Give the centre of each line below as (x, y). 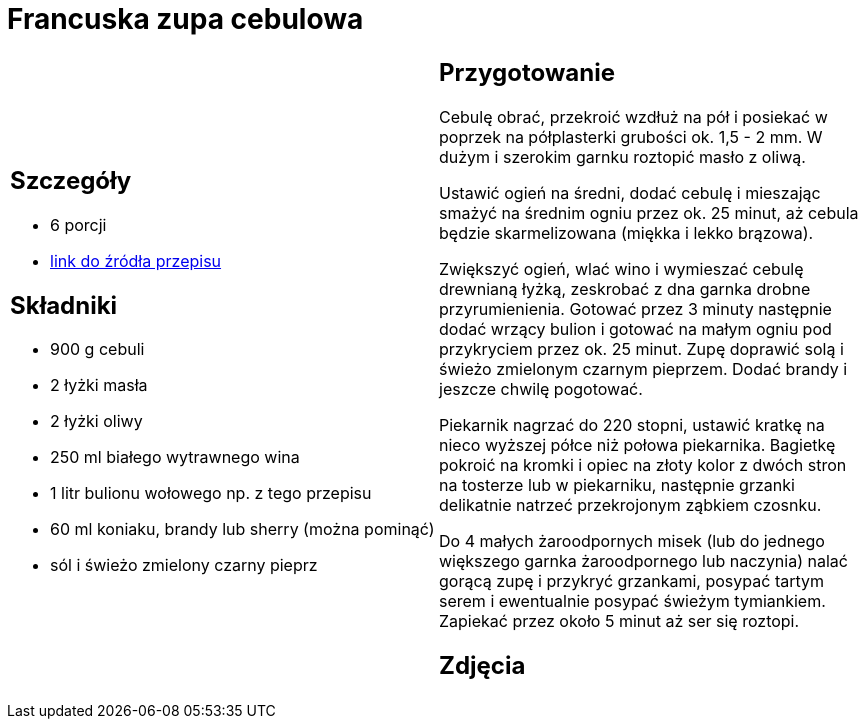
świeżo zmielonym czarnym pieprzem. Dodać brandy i (643, 368)
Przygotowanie (527, 72)
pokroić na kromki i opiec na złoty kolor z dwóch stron (643, 464)
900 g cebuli (97, 349)
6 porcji (78, 224)
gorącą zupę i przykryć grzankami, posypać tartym (631, 580)
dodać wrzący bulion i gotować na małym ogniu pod (635, 328)
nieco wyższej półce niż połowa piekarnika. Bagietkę (637, 444)
